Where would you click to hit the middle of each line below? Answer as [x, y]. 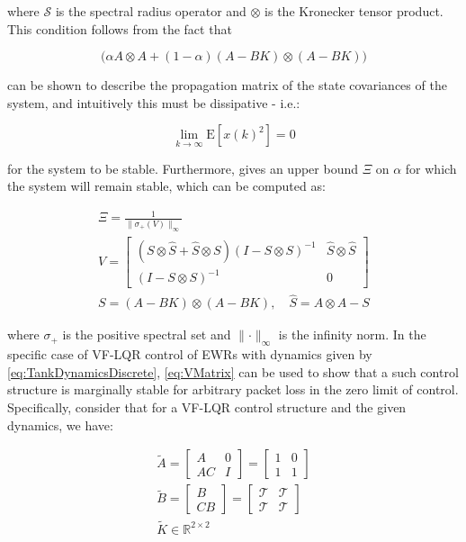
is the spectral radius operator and [151, 11]
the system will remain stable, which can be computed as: [166, 186]
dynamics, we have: [60, 425]
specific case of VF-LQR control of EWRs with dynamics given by [190, 354]
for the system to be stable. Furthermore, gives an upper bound [183, 168]
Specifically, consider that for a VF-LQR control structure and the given [207, 407]
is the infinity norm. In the [352, 334]
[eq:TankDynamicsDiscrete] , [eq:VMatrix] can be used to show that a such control [233, 371]
